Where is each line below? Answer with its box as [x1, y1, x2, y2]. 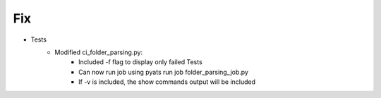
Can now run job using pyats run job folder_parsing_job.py [78, 68, 248, 76]
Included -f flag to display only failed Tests [78, 58, 202, 66]
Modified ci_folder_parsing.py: [54, 48, 143, 56]
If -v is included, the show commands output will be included [78, 78, 256, 86]
